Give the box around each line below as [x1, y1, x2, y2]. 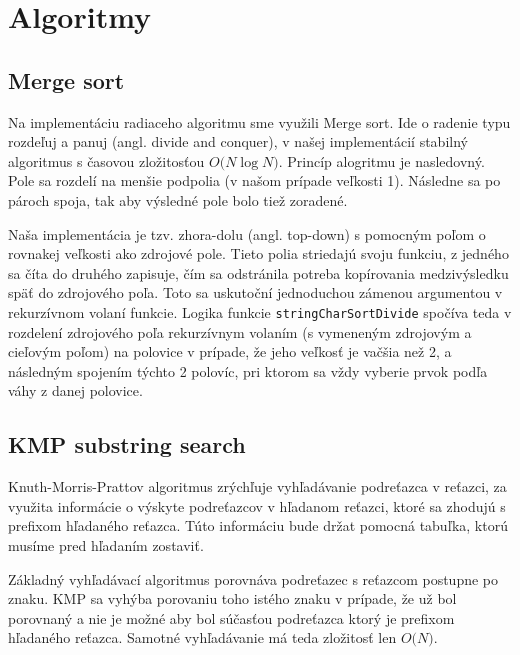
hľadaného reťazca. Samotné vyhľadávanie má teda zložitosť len [8, 627, 397, 648]
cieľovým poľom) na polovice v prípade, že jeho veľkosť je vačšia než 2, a [8, 341, 452, 362]
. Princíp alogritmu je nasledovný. [278, 150, 485, 171]
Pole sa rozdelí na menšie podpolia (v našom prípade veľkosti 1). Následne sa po [8, 170, 501, 191]
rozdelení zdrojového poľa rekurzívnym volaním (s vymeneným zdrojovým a [8, 321, 472, 342]
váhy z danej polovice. [8, 380, 143, 401]
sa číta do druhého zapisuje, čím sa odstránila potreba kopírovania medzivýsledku [8, 262, 509, 283]
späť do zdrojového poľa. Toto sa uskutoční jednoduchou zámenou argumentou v [8, 282, 503, 303]
